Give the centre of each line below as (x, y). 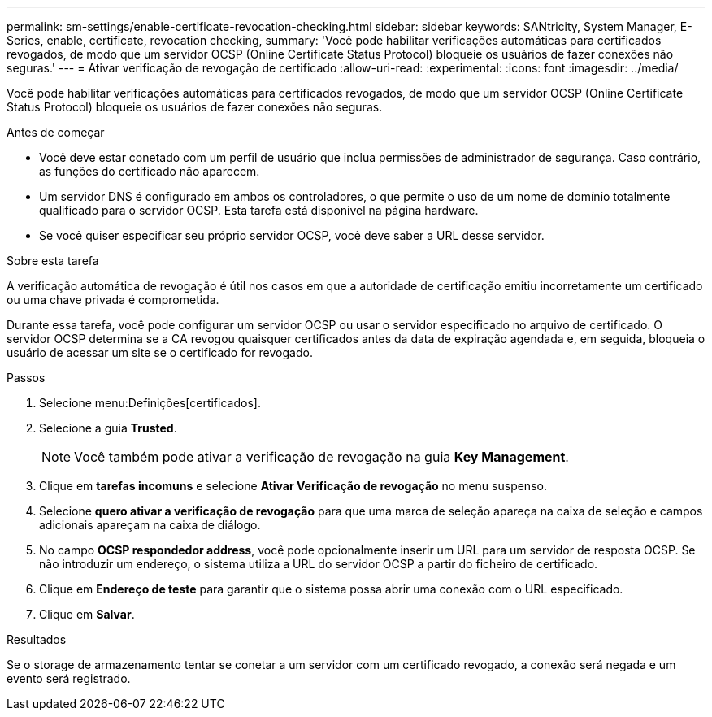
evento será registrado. (69, 678)
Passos (26, 378)
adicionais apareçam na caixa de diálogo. (150, 525)
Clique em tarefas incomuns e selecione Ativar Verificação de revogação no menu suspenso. (293, 486)
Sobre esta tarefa (53, 261)
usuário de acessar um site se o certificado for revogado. (160, 352)
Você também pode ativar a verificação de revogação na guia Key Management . (321, 457)
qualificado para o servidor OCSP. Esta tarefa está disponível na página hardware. (259, 210)
